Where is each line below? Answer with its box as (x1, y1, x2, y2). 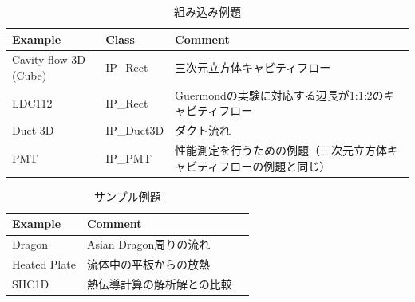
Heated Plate (12, 256, 76, 273)
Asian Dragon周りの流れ (86, 236, 211, 253)
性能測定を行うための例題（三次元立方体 (175, 142, 388, 159)
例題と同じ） (263, 157, 331, 174)
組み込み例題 (174, 3, 241, 19)
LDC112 (12, 94, 53, 111)
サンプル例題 (94, 187, 161, 204)
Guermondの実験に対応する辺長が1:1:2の (175, 86, 384, 103)
